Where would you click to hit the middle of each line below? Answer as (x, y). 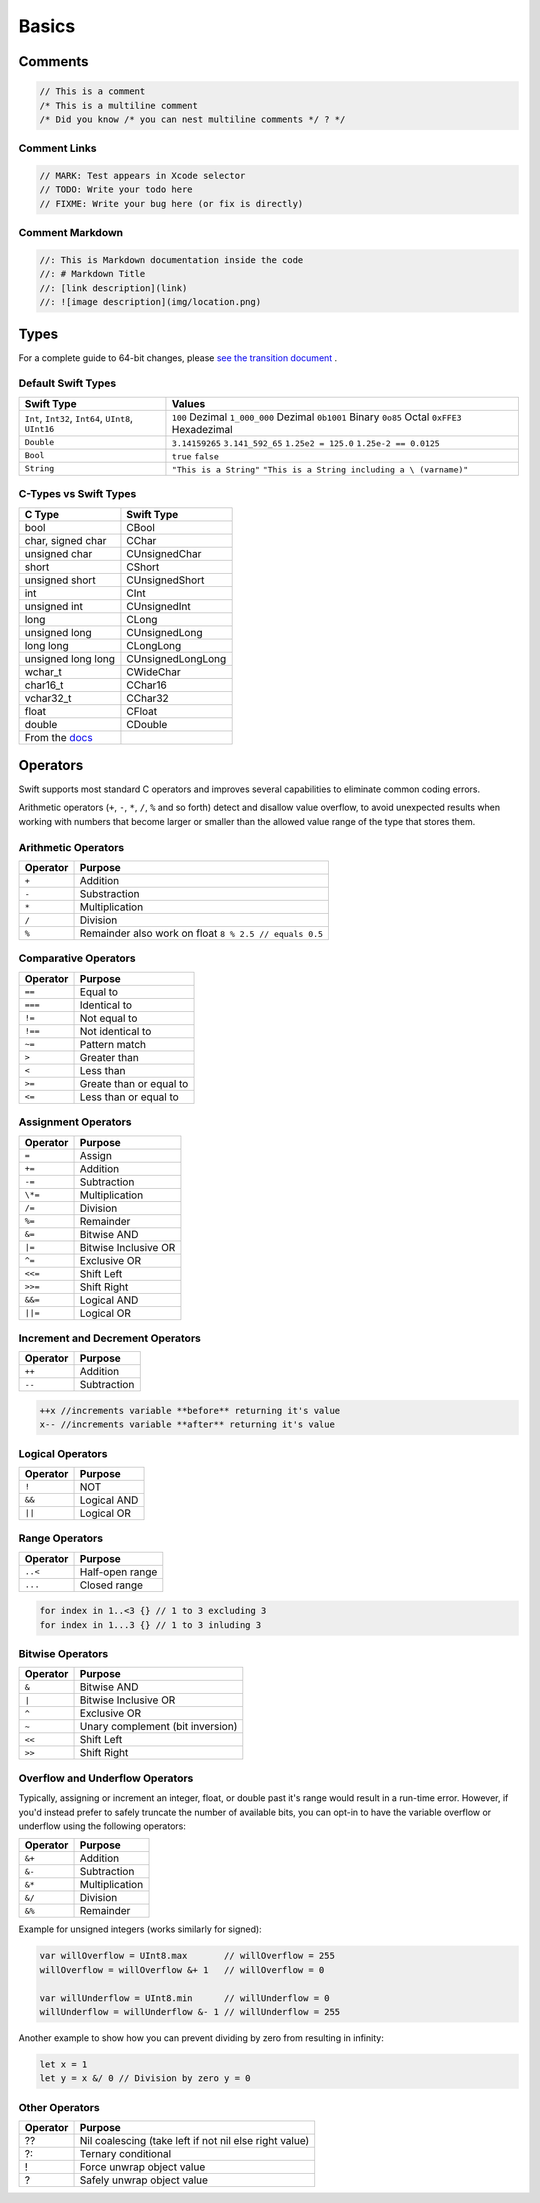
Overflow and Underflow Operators (106, 1778)
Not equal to (108, 1018)
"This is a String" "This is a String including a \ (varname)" (320, 469)
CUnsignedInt (159, 606)
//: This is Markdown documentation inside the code (171, 260)
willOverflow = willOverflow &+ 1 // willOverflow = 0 (182, 1969)
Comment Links (57, 148)
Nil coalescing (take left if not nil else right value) (194, 2140)
